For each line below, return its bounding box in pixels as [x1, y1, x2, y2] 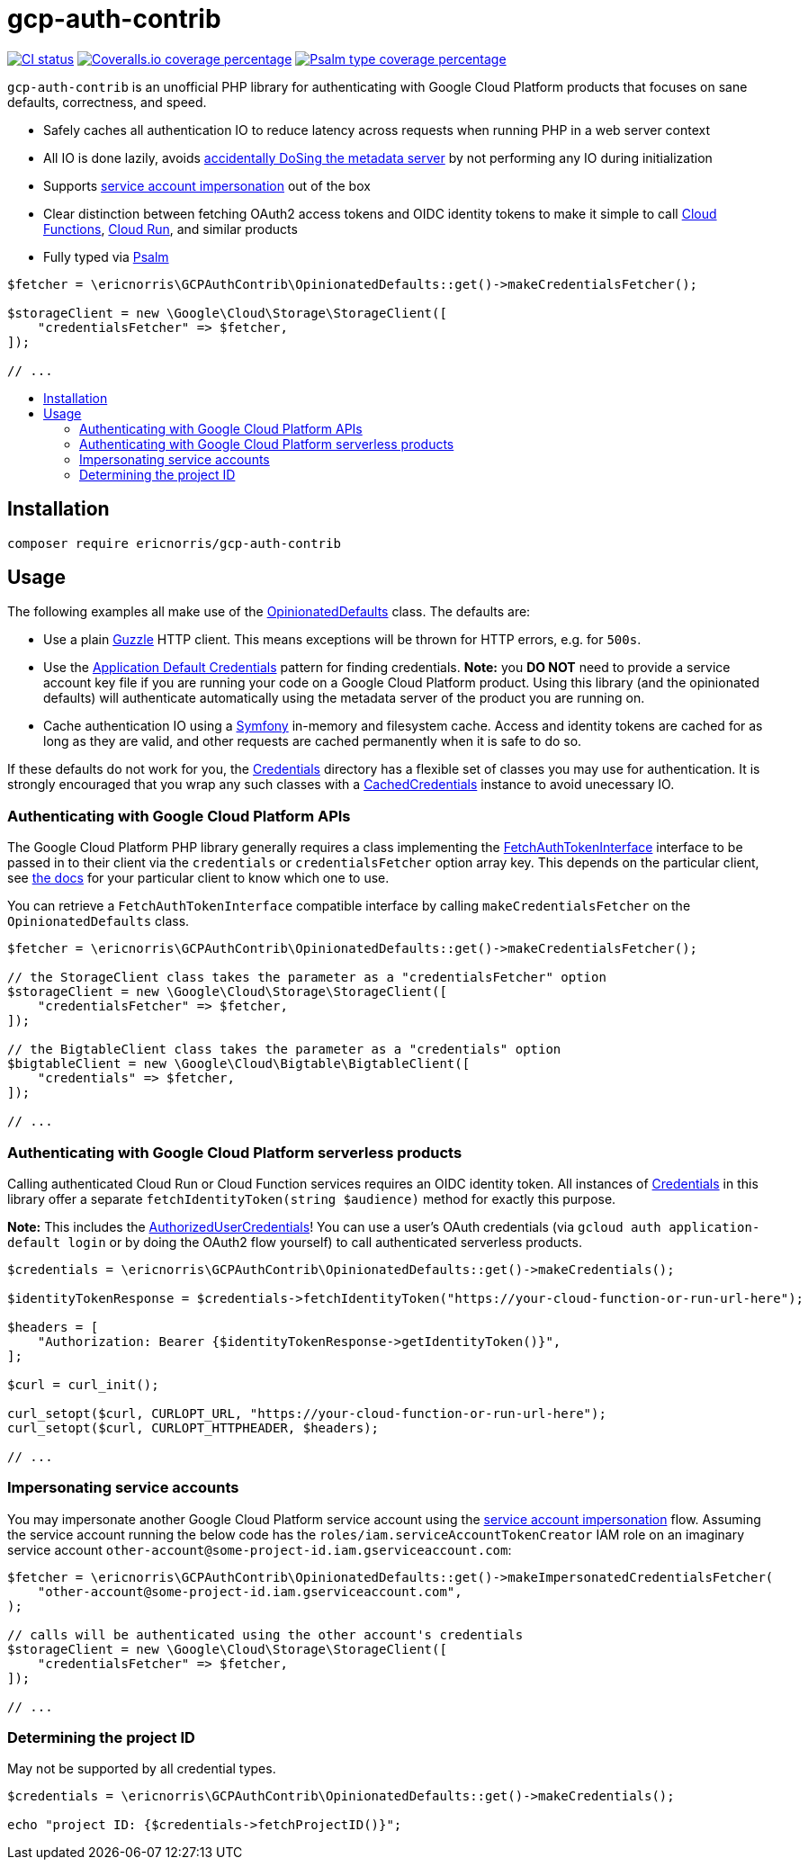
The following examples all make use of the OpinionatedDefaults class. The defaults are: [7, 604, 531, 620]
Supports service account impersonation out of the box [43, 177, 371, 193]
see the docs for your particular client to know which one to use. [7, 870, 390, 886]
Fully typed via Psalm [43, 248, 169, 265]
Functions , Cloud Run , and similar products [43, 220, 298, 237]
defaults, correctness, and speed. [7, 94, 207, 110]
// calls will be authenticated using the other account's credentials [7, 1627, 524, 1642]
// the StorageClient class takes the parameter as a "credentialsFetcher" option [7, 970, 606, 985]
